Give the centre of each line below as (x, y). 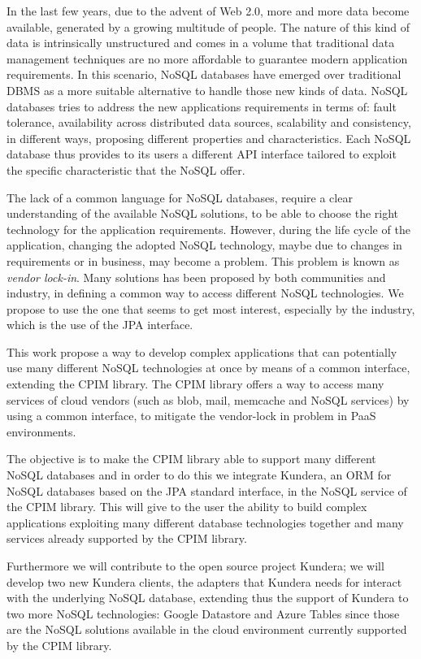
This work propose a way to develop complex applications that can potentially (202, 351)
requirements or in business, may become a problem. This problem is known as (203, 260)
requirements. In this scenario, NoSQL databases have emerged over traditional (204, 74)
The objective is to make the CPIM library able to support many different (191, 459)
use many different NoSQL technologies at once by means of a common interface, (208, 368)
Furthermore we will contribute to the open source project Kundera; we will (195, 566)
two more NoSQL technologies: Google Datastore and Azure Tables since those (203, 613)
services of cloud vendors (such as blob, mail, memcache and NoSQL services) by (208, 399)
